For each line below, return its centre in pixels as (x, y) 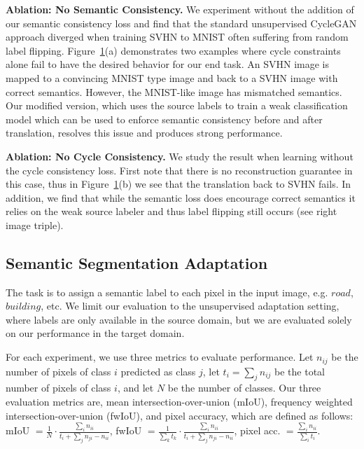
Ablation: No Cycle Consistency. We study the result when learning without (180, 156)
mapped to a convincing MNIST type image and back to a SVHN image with (172, 77)
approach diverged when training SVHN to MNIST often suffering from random (177, 37)
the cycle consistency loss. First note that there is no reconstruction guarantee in (179, 170)
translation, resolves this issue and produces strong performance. (144, 133)
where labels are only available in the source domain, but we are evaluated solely (179, 319)
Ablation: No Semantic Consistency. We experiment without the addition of (180, 9)
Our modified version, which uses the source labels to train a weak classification (177, 105)
